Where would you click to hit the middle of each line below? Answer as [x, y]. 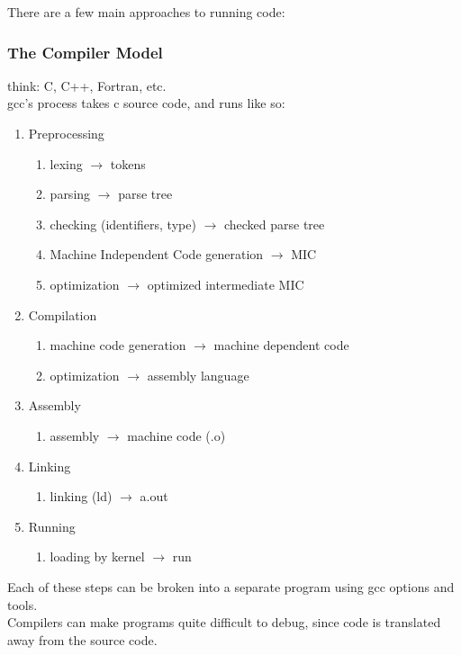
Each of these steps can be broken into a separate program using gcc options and [231, 586]
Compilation [63, 314]
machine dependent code [281, 345]
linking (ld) [81, 496]
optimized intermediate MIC [226, 284]
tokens [128, 163]
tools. [23, 604]
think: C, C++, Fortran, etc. [87, 85]
